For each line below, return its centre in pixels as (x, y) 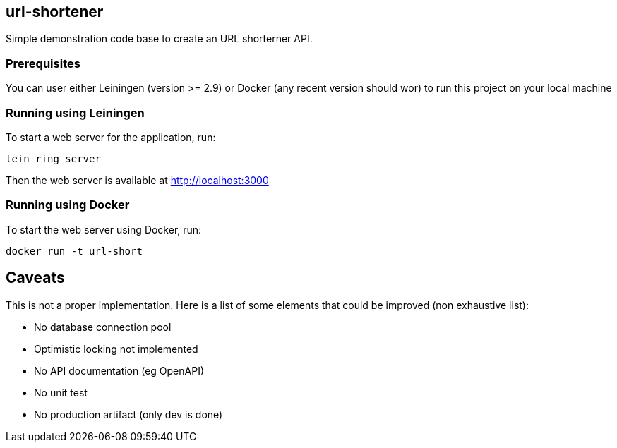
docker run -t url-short (74, 251)
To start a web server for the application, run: (111, 137)
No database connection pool (103, 327)
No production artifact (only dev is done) (128, 414)
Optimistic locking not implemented (116, 349)
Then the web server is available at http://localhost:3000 (137, 180)
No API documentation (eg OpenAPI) (119, 370)
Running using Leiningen (75, 113)
